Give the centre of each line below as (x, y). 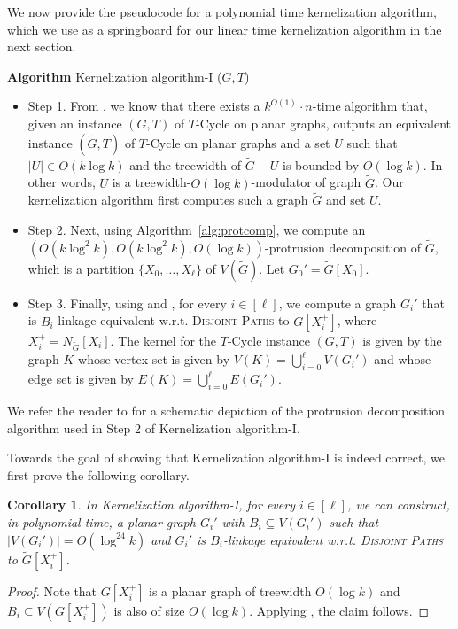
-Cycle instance (268, 340)
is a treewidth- (151, 182)
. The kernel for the (163, 340)
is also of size (149, 610)
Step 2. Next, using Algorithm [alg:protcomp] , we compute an (197, 229)
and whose (403, 359)
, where (357, 320)
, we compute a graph (338, 303)
